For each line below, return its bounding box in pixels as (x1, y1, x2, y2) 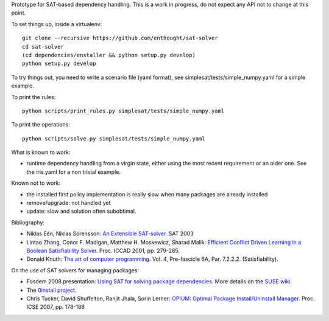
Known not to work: (11, 179, 61, 187)
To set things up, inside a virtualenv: (11, 20, 102, 27)
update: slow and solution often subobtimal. (26, 207, 136, 215)
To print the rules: (11, 93, 56, 100)
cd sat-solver (22, 43, 64, 50)
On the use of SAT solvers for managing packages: (11, 266, 140, 274)
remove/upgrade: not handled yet (26, 199, 111, 207)
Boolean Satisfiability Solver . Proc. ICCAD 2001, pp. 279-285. (26, 247, 180, 254)
